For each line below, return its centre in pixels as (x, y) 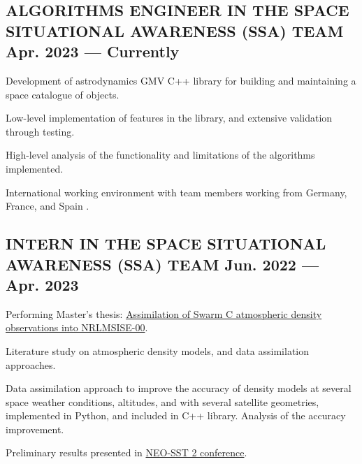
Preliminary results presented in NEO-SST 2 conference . (126, 452)
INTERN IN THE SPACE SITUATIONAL (166, 244)
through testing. (40, 131)
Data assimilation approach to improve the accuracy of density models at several (179, 388)
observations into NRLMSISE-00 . (77, 327)
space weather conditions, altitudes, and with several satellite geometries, (162, 401)
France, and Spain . (48, 206)
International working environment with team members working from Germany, (176, 192)
